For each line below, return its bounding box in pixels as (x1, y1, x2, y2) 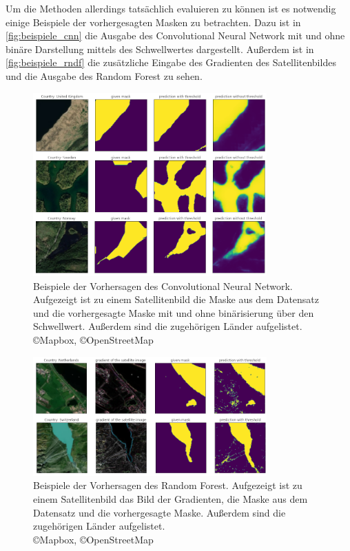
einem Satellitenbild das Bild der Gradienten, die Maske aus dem (33, 491, 308, 506)
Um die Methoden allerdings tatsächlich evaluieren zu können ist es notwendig (6, 1, 336, 15)
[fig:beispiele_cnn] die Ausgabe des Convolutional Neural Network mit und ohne (6, 28, 345, 43)
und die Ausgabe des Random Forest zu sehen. (6, 68, 203, 83)
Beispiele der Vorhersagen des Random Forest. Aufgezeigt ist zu (33, 478, 302, 492)
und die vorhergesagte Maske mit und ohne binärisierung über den (33, 305, 314, 320)
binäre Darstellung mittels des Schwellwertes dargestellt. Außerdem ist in (6, 41, 314, 56)
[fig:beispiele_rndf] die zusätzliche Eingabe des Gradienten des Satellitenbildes (6, 55, 336, 70)
